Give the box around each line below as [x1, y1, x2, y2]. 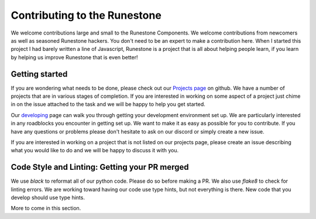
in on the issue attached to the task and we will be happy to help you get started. [11, 101, 206, 108]
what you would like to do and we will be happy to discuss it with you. [11, 147, 179, 154]
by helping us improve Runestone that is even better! [11, 53, 138, 61]
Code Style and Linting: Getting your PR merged [11, 162, 190, 172]
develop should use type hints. [11, 194, 85, 201]
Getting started [11, 69, 68, 79]
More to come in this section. [11, 205, 81, 212]
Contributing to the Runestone [11, 9, 162, 22]
